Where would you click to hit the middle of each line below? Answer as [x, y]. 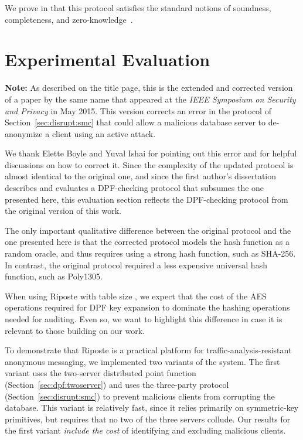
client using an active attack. [104, 133]
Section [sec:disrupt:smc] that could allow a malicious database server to [135, 122]
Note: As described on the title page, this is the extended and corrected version [149, 88]
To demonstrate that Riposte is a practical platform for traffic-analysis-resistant [148, 350]
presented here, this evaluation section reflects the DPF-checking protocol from [147, 199]
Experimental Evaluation [108, 59]
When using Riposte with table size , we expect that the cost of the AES [136, 296]
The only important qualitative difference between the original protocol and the [148, 230]
